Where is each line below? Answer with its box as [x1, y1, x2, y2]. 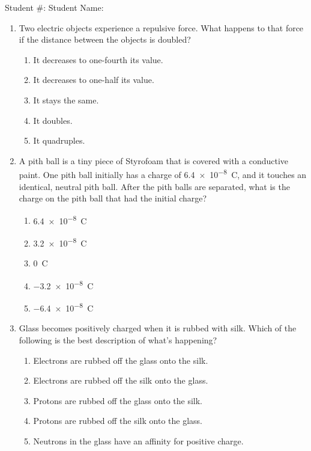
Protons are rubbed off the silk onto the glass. [33, 414, 202, 427]
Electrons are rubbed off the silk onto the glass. [33, 374, 208, 387]
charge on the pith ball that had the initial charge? [19, 192, 207, 204]
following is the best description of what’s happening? [19, 333, 217, 346]
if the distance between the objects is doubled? [19, 33, 191, 46]
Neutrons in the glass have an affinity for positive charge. [33, 434, 244, 447]
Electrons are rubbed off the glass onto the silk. [33, 354, 208, 366]
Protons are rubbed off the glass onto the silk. [33, 394, 202, 407]
